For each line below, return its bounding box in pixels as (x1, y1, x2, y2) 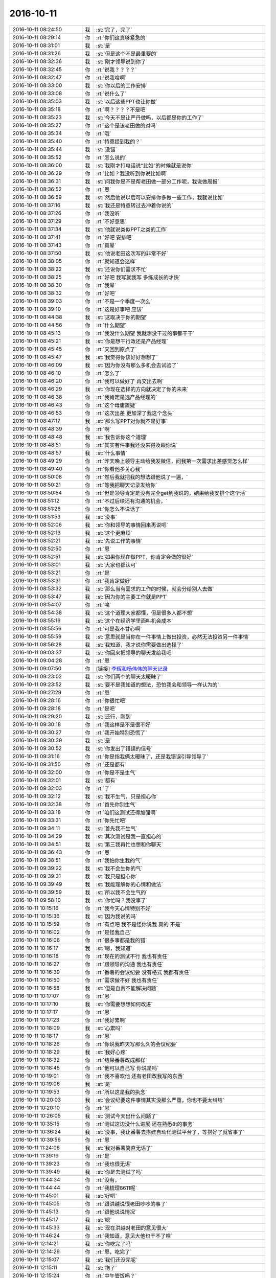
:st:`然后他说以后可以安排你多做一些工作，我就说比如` (96, 194, 224, 201)
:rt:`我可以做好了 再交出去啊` (96, 377, 164, 384)
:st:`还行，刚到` (96, 713, 132, 720)
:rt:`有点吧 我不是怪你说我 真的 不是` (96, 921, 182, 928)
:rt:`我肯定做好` (96, 577, 132, 584)
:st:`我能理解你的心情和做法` (96, 881, 163, 888)
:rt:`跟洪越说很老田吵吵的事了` (96, 1200, 168, 1207)
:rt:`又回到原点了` (96, 346, 137, 353)
